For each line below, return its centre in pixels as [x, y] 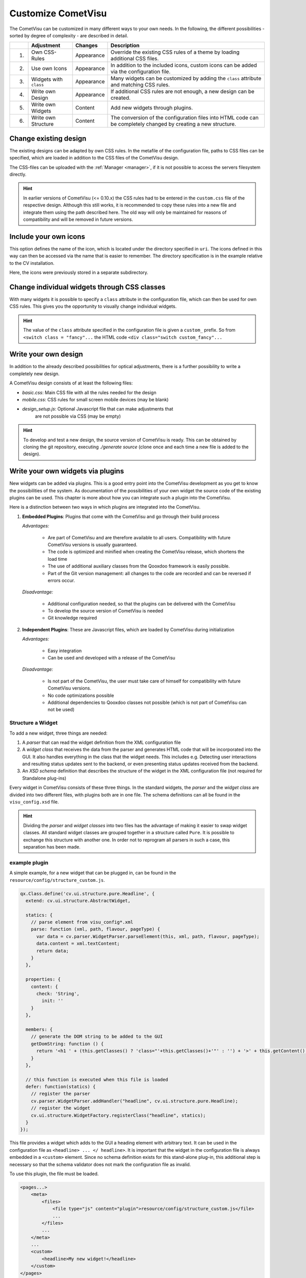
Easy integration [65, 651]
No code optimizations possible [81, 695]
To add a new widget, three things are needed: [58, 733]
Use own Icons [49, 69]
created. [121, 98]
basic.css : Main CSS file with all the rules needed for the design [89, 392]
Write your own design [46, 355]
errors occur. [61, 580]
